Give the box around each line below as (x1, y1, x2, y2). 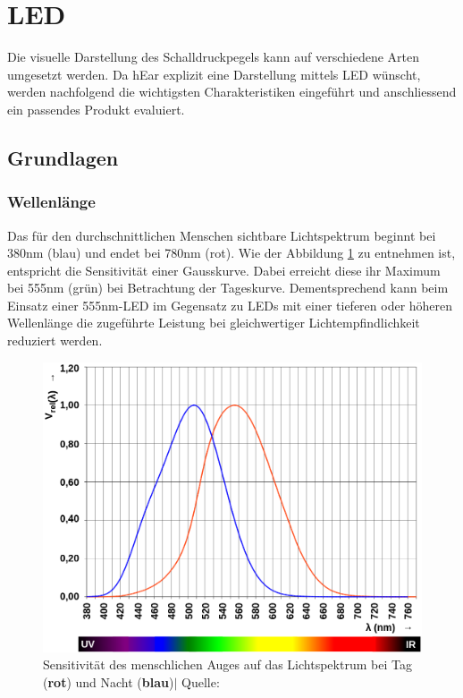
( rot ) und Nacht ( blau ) (43, 673, 174, 692)
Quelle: (181, 673, 220, 692)
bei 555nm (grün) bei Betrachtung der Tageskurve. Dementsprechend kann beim (7, 278, 449, 297)
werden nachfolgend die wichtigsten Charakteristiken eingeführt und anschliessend (7, 82, 457, 101)
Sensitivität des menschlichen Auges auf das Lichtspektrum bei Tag (43, 655, 412, 674)
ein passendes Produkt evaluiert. (7, 99, 185, 118)
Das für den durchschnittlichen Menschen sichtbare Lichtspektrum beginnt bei (7, 226, 436, 244)
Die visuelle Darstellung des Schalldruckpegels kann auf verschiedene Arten (7, 47, 419, 66)
